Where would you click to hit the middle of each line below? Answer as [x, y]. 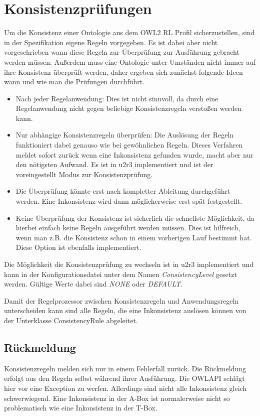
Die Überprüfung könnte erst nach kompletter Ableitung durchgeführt [123, 191]
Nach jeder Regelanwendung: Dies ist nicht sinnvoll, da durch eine [117, 98]
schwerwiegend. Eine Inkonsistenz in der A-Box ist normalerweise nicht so [117, 398]
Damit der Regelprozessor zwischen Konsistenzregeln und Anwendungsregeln [121, 300]
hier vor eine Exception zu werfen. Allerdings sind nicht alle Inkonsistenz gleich [125, 388]
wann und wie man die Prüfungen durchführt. [74, 82]
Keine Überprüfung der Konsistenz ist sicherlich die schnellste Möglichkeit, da [135, 218]
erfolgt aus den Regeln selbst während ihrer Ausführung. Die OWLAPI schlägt [124, 378]
